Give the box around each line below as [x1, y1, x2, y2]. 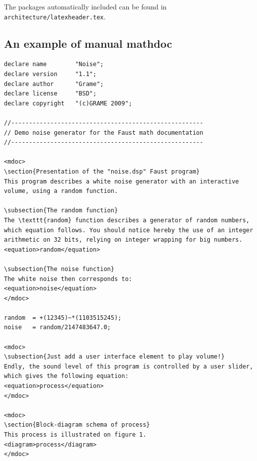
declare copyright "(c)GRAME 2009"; [4, 99, 132, 107]
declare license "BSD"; [4, 90, 97, 97]
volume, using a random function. [4, 187, 118, 195]
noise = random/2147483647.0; [4, 324, 111, 331]
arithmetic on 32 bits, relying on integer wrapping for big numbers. [4, 236, 243, 244]
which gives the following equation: [4, 372, 129, 380]
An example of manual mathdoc [4, 35, 172, 51]
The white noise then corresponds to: [4, 275, 132, 282]
